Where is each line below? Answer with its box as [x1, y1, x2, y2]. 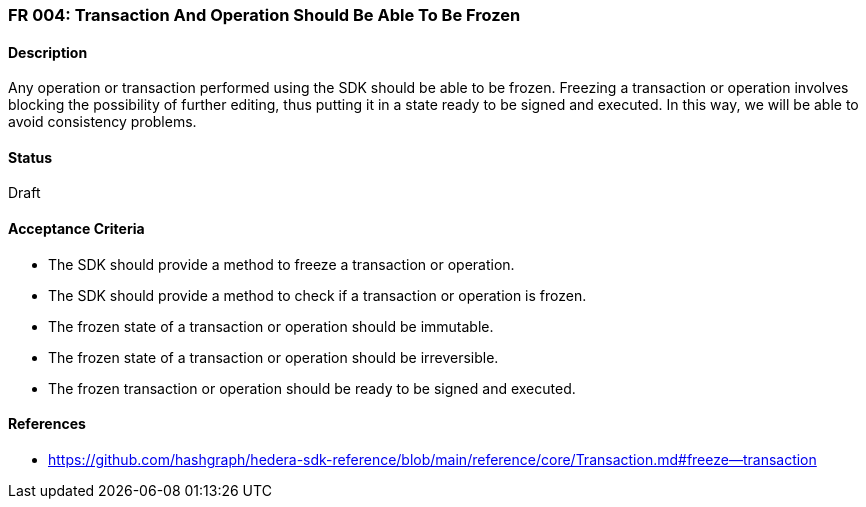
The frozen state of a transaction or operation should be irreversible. [48, 348, 499, 366]
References [8, 415, 86, 433]
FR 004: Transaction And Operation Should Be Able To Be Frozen [8, 5, 521, 25]
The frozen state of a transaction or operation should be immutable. [48, 317, 494, 335]
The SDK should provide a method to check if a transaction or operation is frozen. [48, 286, 587, 304]
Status [8, 148, 53, 166]
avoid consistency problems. [8, 113, 197, 131]
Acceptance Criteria [8, 220, 145, 238]
